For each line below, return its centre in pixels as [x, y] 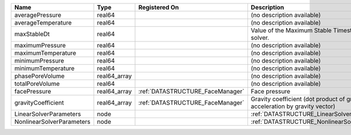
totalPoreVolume [37, 84]
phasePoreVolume [39, 76]
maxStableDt [32, 34]
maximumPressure [40, 45]
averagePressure [38, 15]
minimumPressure [39, 60]
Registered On [159, 7]
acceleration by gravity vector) [293, 106]
